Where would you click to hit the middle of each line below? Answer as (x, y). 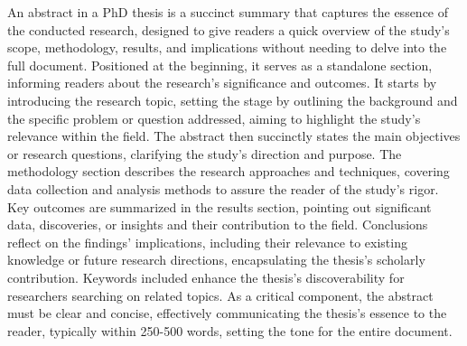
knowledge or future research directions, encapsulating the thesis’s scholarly (216, 260)
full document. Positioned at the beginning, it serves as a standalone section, (220, 65)
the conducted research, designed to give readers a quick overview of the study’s (229, 29)
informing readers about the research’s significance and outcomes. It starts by (222, 83)
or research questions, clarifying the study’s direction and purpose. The (205, 153)
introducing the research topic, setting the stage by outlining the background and (233, 100)
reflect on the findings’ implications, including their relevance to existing (207, 242)
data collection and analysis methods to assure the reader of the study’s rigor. (223, 188)
